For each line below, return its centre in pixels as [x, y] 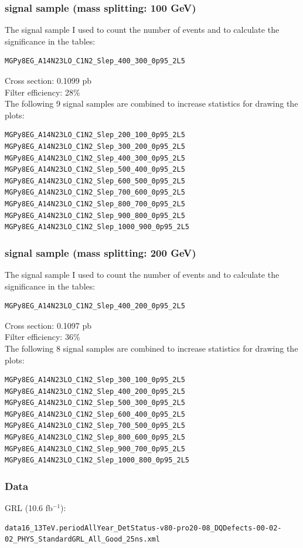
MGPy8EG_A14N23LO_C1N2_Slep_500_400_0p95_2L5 [95, 170]
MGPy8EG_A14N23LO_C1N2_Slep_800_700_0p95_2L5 [95, 204]
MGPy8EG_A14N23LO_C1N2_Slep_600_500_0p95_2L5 [95, 181]
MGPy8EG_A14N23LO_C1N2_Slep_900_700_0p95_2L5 [95, 449]
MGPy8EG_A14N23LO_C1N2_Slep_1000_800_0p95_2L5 [97, 460]
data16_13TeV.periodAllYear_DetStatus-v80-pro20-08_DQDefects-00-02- [143, 528]
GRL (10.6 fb [29, 508]
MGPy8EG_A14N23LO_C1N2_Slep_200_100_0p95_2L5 [95, 135]
